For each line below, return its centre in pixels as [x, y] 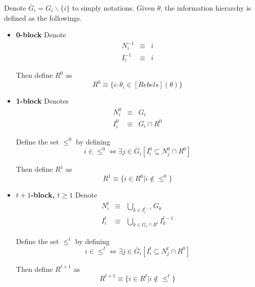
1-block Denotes [42, 101]
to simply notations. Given [113, 8]
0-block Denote [41, 35]
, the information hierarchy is [206, 8]
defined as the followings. [43, 17]
